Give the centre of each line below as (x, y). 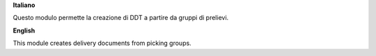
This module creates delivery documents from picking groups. (102, 43)
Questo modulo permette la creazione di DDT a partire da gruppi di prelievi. (121, 18)
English (24, 30)
